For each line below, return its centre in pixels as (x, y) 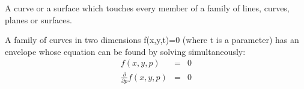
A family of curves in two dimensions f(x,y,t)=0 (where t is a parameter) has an (152, 40)
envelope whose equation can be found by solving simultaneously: (125, 51)
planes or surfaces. (38, 19)
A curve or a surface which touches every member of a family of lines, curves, (147, 8)
